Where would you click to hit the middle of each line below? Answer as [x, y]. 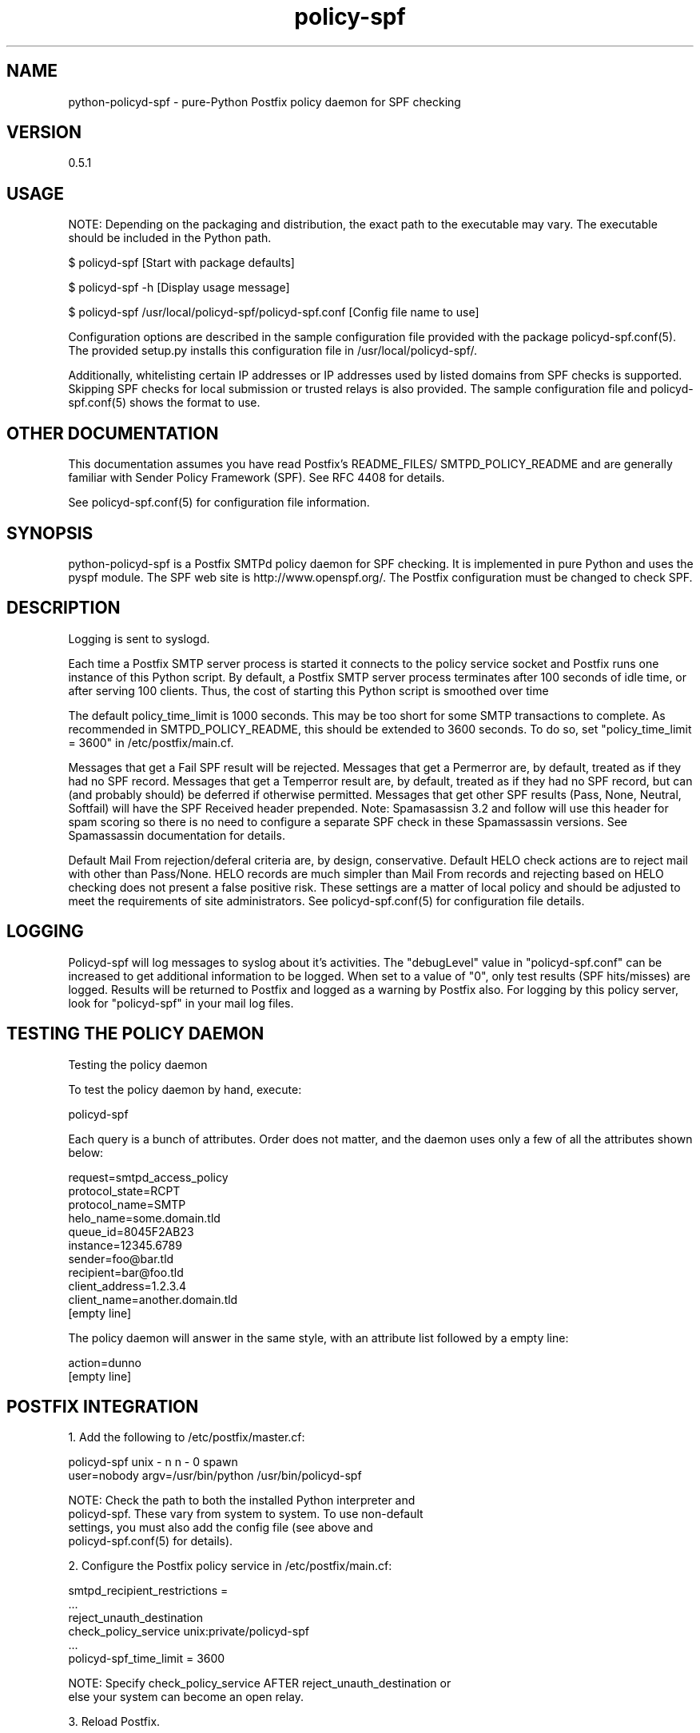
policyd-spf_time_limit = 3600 [147, 1659]
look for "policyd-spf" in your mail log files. [181, 1003]
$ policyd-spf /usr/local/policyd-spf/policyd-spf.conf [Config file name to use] [274, 312]
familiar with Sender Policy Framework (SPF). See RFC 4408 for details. [257, 478]
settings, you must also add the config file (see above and [221, 1528]
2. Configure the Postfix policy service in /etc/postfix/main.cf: [230, 1566]
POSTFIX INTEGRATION [103, 1406]
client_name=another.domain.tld [153, 1299]
